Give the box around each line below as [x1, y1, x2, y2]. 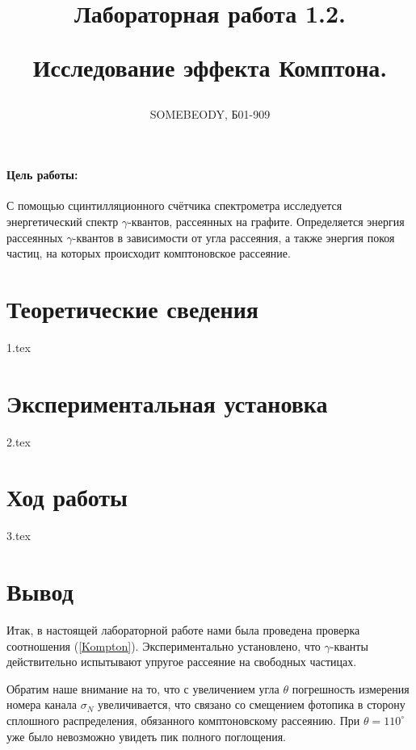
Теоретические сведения [6, 291, 258, 325]
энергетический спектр [6, 212, 119, 229]
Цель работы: [6, 166, 78, 183]
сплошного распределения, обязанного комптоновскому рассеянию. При [6, 711, 360, 728]
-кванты [330, 637, 368, 654]
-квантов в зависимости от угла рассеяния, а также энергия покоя [72, 228, 395, 245]
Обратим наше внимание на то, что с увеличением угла [6, 680, 279, 697]
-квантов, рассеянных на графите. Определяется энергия [128, 212, 405, 229]
